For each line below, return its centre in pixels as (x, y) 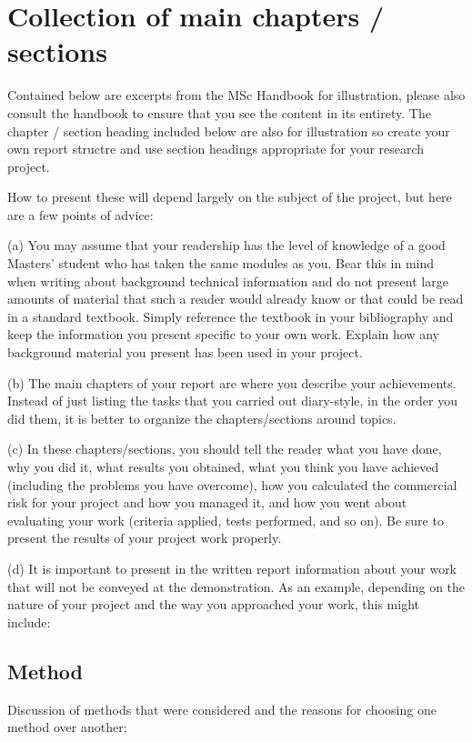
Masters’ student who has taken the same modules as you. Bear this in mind (221, 263)
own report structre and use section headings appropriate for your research (216, 149)
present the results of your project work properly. (145, 538)
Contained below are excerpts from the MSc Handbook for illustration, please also (236, 95)
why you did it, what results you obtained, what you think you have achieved (223, 466)
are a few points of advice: (80, 214)
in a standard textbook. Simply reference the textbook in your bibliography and (231, 316)
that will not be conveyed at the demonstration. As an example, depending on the (236, 586)
